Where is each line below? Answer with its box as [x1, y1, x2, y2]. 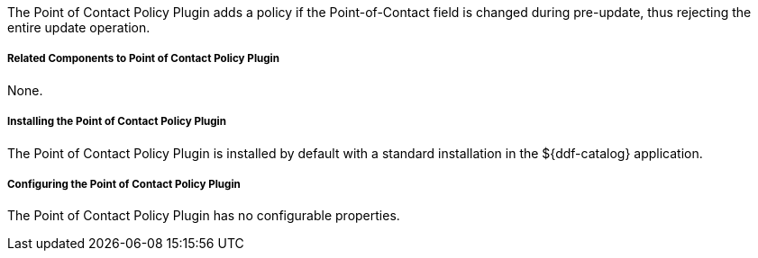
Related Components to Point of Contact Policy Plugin [7, 52, 279, 66]
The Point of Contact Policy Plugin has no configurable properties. [7, 208, 400, 224]
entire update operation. [7, 20, 151, 35]
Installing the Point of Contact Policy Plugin [7, 115, 226, 129]
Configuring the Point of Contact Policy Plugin [7, 177, 241, 191]
